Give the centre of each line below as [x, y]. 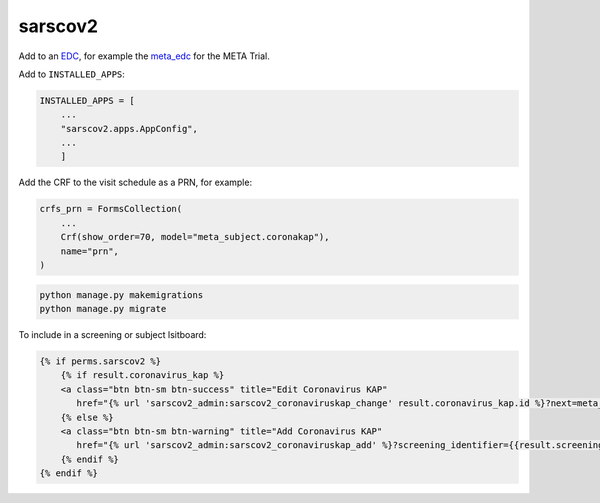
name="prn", [90, 251]
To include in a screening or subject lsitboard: [112, 334]
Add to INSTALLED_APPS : [71, 74]
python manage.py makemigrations [121, 294]
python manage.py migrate [103, 308]
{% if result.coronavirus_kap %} [142, 375]
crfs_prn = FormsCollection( [111, 209]
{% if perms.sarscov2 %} [100, 361]
